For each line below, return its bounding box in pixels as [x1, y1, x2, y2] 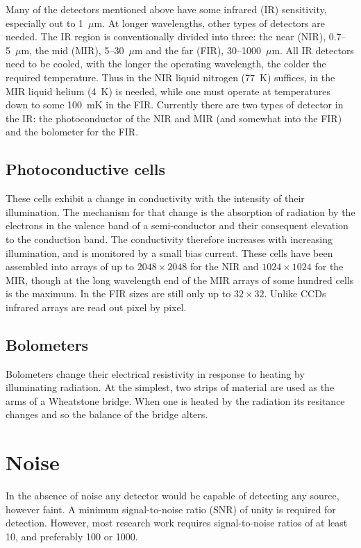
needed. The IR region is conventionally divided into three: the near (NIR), [6, 29, 326, 44]
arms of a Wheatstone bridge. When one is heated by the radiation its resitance [6, 393, 345, 408]
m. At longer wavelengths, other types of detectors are [94, 15, 325, 30]
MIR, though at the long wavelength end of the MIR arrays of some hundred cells [6, 272, 354, 287]
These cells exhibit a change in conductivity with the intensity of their [6, 191, 305, 206]
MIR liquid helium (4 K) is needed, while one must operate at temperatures [6, 83, 330, 98]
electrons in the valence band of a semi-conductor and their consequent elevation [6, 218, 349, 233]
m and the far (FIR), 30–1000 [134, 42, 261, 57]
